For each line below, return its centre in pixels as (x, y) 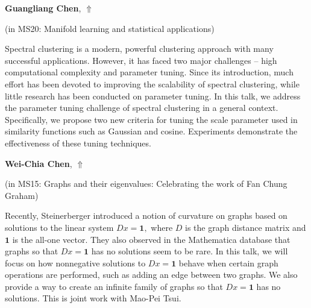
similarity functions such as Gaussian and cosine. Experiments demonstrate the (151, 131)
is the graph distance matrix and (246, 227)
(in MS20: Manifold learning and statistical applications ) (110, 28)
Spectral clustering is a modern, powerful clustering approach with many (139, 49)
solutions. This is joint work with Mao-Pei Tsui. (93, 298)
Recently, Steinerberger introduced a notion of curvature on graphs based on (146, 215)
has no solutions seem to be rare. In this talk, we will (190, 251)
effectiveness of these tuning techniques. (78, 143)
